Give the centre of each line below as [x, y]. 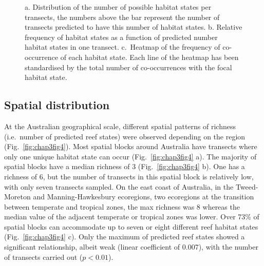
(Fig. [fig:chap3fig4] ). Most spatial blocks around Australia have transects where [131, 146]
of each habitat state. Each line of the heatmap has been [149, 57]
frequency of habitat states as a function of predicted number [121, 37]
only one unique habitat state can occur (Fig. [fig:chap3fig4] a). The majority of [130, 156]
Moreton [17, 197]
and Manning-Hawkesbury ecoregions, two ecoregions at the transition [144, 197]
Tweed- [247, 186]
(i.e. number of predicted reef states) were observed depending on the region [125, 136]
